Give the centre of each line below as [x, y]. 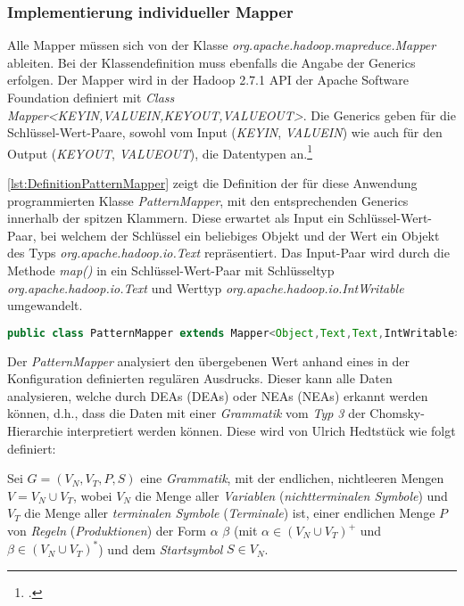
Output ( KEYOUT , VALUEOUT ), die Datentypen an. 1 [160, 151]
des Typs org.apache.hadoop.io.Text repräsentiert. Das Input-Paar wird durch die [228, 253]
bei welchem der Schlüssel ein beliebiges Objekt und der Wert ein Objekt [240, 235]
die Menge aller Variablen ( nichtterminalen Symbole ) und [291, 495]
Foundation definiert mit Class [91, 97]
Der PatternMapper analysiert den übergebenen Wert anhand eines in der [208, 360]
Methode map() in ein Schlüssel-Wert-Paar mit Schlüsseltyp [171, 270]
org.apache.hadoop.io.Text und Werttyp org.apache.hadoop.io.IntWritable [206, 287]
